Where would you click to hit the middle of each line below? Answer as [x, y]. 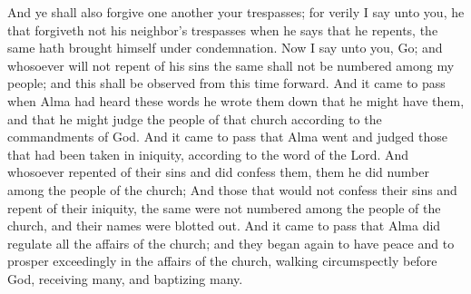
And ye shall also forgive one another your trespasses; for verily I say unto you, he [236, 12]
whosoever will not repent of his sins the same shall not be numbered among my [231, 65]
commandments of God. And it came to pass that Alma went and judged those [227, 137]
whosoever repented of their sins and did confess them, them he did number [218, 172]
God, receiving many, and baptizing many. [125, 278]
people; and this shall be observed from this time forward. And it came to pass [226, 83]
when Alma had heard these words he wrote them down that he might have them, [236, 100]
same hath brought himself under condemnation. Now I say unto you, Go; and [225, 48]
